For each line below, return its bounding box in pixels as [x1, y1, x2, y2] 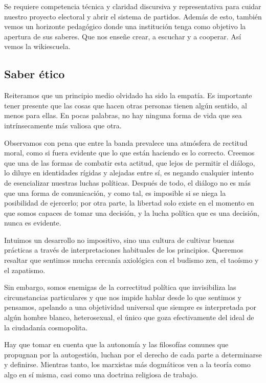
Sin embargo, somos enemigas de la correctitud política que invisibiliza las [4, 282, 236, 292]
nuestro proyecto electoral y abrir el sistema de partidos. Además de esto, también [4, 11, 262, 21]
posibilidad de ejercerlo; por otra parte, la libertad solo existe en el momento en [4, 197, 254, 208]
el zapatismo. [4, 264, 46, 275]
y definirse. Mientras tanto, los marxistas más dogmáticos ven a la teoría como [4, 359, 251, 370]
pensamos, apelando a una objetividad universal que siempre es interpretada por [4, 302, 256, 312]
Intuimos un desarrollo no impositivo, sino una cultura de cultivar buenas [4, 234, 235, 245]
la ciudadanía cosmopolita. [4, 322, 88, 332]
